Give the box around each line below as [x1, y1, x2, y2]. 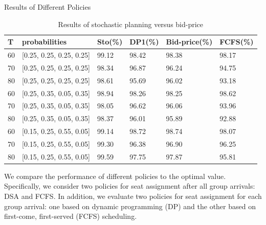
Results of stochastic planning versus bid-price [58, 18, 204, 29]
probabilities [22, 36, 67, 47]
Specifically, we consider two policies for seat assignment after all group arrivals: [4, 181, 255, 191]
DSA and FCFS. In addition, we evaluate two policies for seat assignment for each [4, 191, 262, 201]
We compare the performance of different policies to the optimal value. [4, 170, 226, 181]
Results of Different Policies [4, 2, 91, 12]
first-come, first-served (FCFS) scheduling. [4, 211, 137, 221]
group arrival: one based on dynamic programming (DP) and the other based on [4, 200, 256, 211]
